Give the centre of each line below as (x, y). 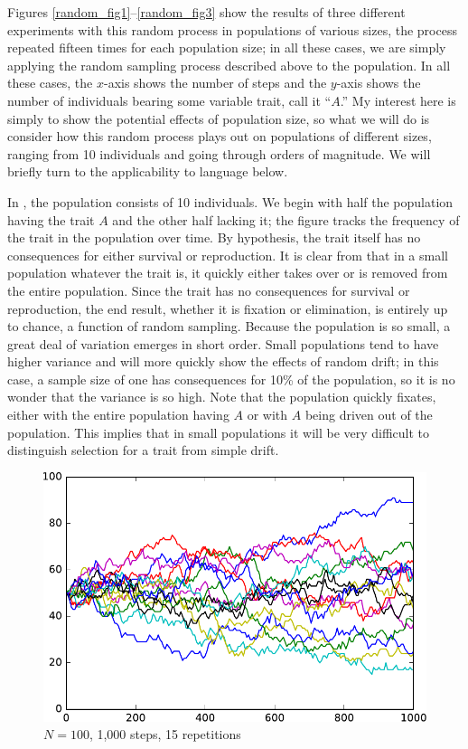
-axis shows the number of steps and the (215, 83)
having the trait (51, 219)
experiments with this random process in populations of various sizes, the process (232, 29)
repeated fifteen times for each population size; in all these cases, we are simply (227, 47)
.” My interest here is (398, 100)
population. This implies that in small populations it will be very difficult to (219, 432)
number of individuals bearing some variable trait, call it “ (169, 100)
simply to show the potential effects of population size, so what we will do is (219, 118)
